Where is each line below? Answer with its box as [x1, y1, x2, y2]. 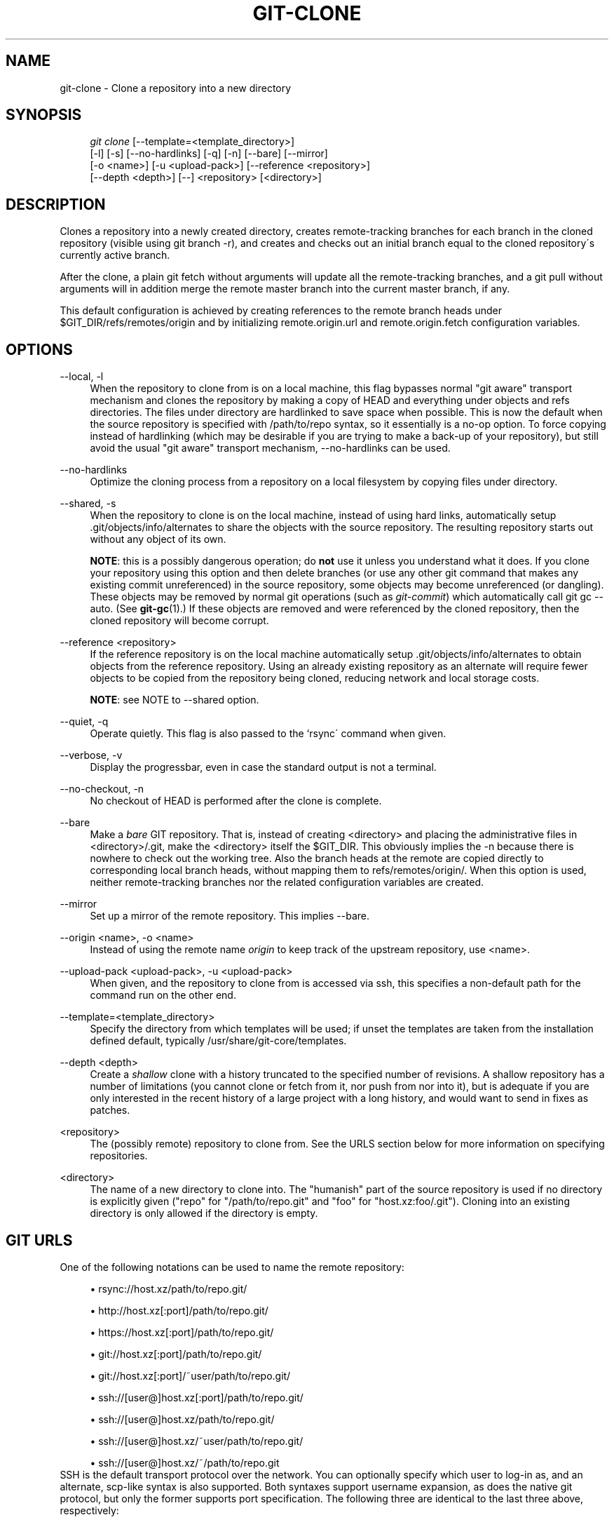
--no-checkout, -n [60, 783, 144, 795]
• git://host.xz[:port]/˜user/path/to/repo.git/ [90, 1369, 291, 1382]
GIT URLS [6, 1231, 73, 1249]
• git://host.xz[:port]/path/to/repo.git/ [90, 1347, 262, 1360]
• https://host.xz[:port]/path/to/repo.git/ [90, 1326, 274, 1338]
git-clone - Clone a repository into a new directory [60, 81, 292, 94]
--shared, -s [60, 497, 116, 510]
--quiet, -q [60, 715, 109, 728]
